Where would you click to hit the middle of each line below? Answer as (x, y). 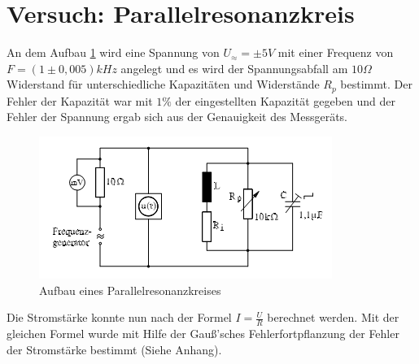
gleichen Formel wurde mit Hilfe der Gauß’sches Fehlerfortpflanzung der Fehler (203, 333)
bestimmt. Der (376, 84)
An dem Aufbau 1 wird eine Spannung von (113, 52)
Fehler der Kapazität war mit (80, 100)
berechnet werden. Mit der (333, 317)
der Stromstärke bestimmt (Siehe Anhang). (114, 349)
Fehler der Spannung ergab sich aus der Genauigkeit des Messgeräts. (177, 117)
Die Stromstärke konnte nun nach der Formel (119, 317)
